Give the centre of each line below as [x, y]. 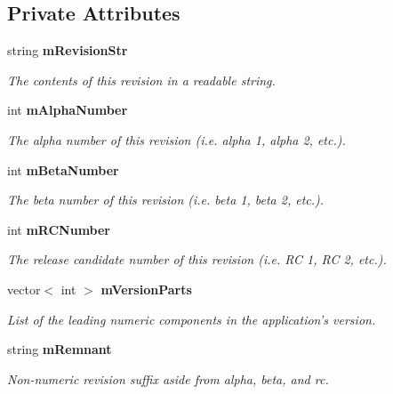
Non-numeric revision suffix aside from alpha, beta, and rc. [168, 378]
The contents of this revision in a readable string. [141, 80]
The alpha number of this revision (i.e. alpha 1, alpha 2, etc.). [176, 139]
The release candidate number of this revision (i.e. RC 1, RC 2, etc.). [197, 259]
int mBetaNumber [63, 169]
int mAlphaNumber [68, 110]
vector [24, 289]
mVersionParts [146, 289]
